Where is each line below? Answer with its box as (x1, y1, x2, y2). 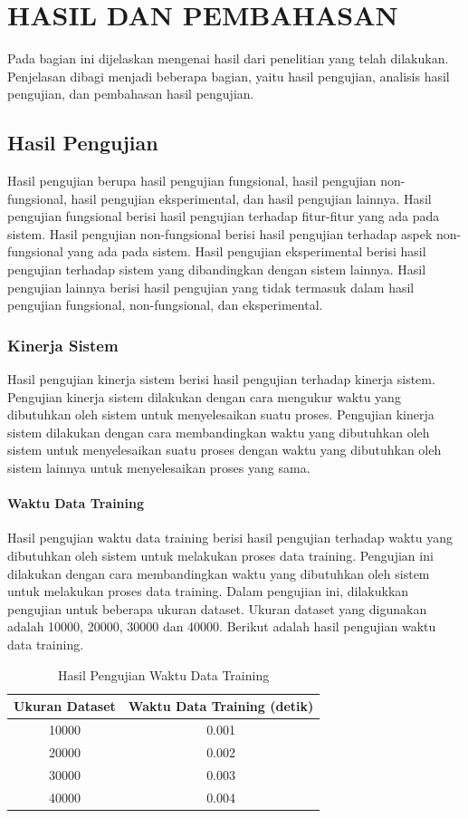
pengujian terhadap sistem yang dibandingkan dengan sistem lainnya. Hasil (7, 260, 426, 279)
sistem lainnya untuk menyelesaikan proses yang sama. (7, 458, 310, 477)
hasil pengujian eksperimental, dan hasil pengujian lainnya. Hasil (71, 188, 432, 207)
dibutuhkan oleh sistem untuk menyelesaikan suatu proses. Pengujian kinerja (7, 405, 435, 424)
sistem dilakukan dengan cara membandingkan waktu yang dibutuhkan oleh (7, 422, 430, 441)
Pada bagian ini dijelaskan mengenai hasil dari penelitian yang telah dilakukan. (7, 49, 449, 68)
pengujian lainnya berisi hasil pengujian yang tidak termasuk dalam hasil (7, 277, 415, 296)
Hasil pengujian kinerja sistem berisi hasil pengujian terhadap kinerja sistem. (7, 370, 435, 389)
